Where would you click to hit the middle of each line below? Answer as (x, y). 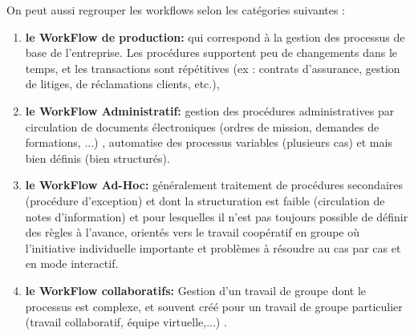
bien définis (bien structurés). (97, 158)
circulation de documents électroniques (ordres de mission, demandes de (202, 126)
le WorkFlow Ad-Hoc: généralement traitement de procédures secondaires (214, 185)
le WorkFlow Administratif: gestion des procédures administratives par (210, 110)
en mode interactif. (72, 263)
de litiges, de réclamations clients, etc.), (122, 84)
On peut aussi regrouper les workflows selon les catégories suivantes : (176, 10)
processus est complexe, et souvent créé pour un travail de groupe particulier (214, 306)
